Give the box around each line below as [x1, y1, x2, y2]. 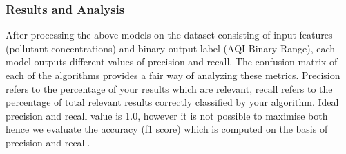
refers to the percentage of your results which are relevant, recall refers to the [6, 81, 333, 96]
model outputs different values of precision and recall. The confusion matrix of [6, 54, 338, 69]
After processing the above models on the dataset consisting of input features [6, 27, 333, 42]
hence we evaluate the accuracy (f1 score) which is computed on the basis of [6, 122, 328, 136]
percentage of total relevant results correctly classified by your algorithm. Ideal [6, 95, 339, 109]
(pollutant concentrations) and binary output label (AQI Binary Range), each [6, 41, 336, 55]
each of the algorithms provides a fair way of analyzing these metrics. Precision [6, 68, 340, 82]
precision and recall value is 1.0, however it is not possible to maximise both [6, 108, 328, 122]
